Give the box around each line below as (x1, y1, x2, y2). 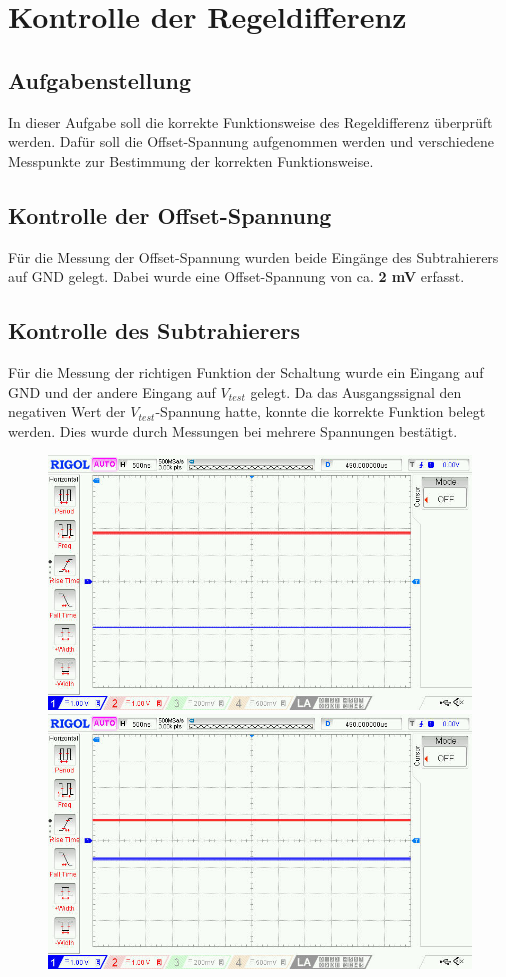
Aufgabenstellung (8, 64, 192, 95)
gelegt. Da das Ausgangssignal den (250, 381, 462, 402)
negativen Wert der (8, 401, 126, 422)
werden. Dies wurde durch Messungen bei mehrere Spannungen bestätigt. (8, 420, 458, 441)
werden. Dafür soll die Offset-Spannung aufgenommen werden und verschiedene (8, 131, 494, 152)
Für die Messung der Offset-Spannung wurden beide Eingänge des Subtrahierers (8, 246, 499, 267)
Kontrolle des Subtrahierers (8, 315, 301, 346)
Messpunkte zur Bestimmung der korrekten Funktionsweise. (8, 150, 374, 171)
